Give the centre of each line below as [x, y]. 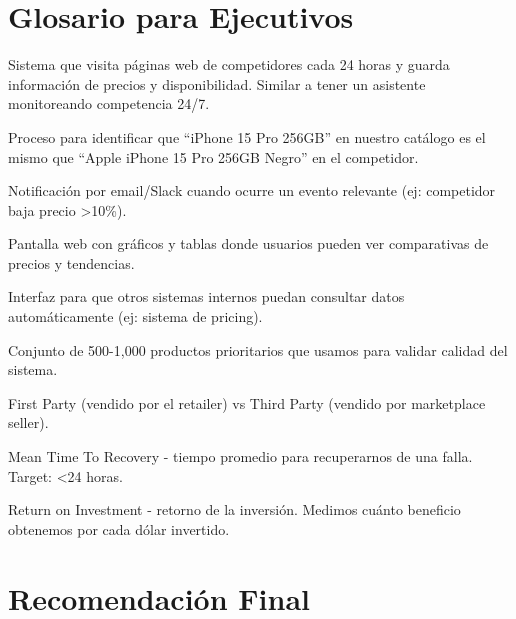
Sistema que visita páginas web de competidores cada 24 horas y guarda [229, 64]
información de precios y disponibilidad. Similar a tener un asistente [217, 83]
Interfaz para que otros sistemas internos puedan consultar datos [206, 296]
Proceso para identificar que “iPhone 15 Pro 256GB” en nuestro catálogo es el [247, 136]
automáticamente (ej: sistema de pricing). [135, 316]
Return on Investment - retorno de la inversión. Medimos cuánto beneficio [234, 509]
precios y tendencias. [71, 262]
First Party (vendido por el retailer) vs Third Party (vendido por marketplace [247, 402]
